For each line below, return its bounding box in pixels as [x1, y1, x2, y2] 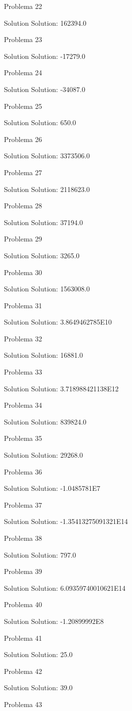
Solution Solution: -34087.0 [4, 84, 85, 94]
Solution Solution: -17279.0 [4, 50, 85, 61]
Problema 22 [4, 1, 42, 11]
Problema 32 [4, 333, 42, 343]
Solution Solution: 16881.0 [4, 350, 83, 360]
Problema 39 [4, 566, 42, 576]
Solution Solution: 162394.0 [4, 17, 87, 28]
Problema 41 [4, 632, 42, 643]
